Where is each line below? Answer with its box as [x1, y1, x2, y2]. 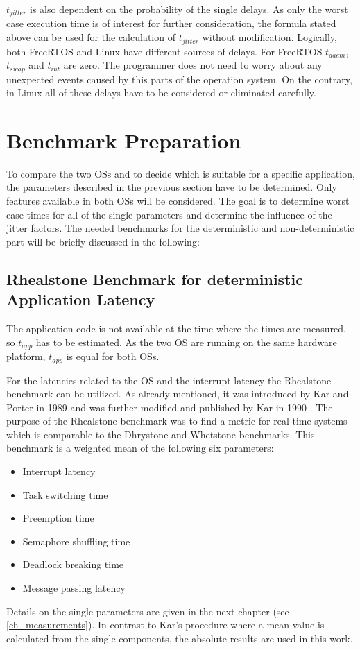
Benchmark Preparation [6, 126, 241, 154]
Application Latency [6, 289, 155, 310]
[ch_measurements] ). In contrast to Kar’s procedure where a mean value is [6, 617, 325, 632]
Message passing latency [22, 581, 126, 595]
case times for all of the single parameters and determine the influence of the [6, 207, 332, 221]
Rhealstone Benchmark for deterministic [6, 268, 303, 289]
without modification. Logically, [202, 30, 337, 44]
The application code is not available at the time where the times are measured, [6, 321, 346, 336]
